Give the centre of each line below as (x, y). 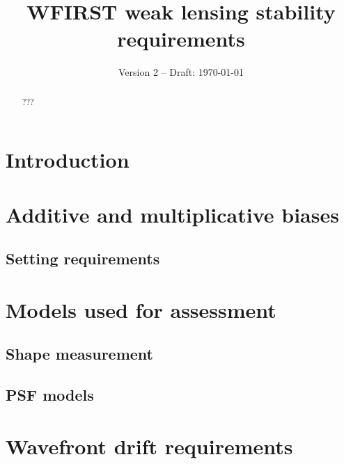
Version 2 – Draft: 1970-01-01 (181, 72)
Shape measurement (79, 354)
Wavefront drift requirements (149, 446)
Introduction (68, 160)
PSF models (50, 395)
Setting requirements (83, 258)
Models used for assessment (141, 309)
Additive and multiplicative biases (172, 214)
